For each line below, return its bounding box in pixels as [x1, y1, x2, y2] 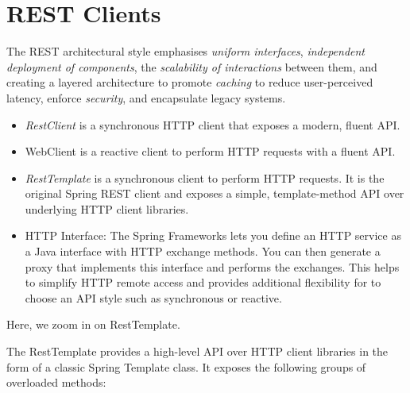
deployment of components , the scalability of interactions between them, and [6, 58, 377, 75]
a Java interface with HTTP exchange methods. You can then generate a [25, 243, 381, 260]
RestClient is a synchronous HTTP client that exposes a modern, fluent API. [25, 116, 400, 133]
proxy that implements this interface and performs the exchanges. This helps [25, 258, 400, 275]
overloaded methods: [6, 374, 106, 391]
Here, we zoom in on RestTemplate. [6, 316, 180, 333]
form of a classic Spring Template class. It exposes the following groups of [6, 358, 366, 375]
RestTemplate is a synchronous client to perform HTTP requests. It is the [25, 169, 385, 186]
